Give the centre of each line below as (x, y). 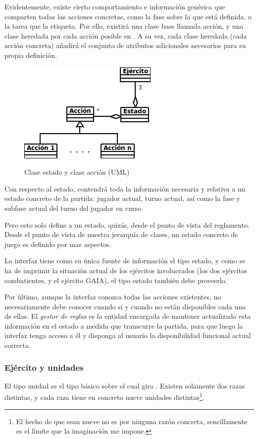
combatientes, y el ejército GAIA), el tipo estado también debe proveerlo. (116, 280)
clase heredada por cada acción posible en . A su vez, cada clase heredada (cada (126, 35)
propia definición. (31, 55)
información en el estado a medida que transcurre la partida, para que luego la (124, 325)
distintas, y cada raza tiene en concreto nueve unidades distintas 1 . (104, 396)
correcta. (18, 345)
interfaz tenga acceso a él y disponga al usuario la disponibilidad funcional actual (128, 335)
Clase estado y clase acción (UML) (77, 172)
